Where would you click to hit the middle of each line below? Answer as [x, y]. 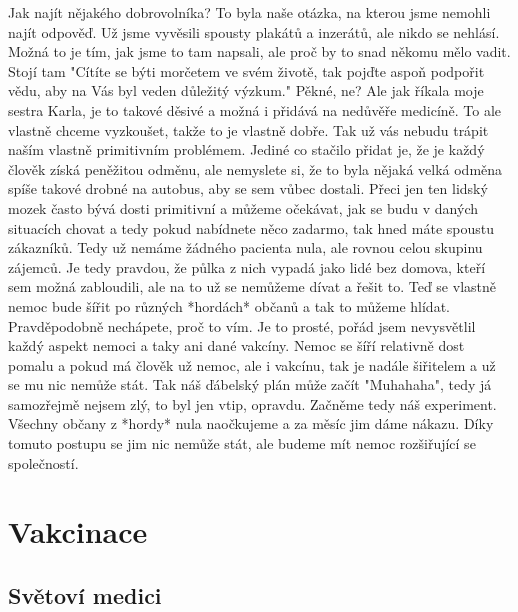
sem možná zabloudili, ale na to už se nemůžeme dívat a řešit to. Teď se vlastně [252, 286]
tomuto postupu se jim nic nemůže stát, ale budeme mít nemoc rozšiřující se [242, 443]
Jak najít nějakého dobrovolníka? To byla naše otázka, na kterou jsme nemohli [249, 12]
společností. [43, 462]
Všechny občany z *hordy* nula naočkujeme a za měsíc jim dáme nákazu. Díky [251, 423]
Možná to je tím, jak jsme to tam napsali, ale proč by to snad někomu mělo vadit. [259, 51]
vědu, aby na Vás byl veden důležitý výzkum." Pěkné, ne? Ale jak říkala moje [246, 90]
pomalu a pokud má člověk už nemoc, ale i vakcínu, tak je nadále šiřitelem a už [252, 364]
